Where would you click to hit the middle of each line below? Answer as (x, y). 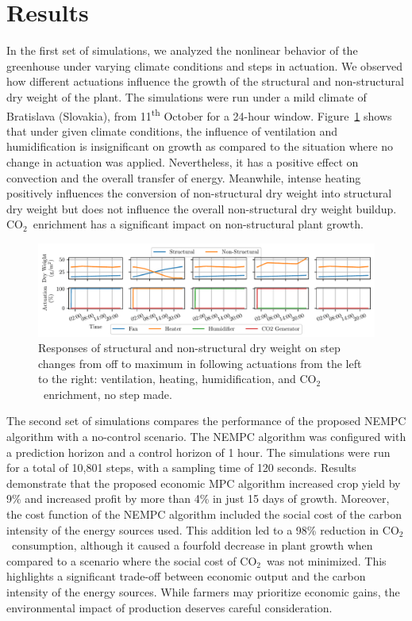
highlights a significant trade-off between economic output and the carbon (186, 576)
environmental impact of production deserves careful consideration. (169, 607)
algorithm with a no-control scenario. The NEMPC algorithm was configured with (206, 437)
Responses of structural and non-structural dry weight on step (189, 348)
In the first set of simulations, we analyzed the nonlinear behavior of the (182, 50)
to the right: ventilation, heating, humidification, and (167, 379)
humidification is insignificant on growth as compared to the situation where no (200, 146)
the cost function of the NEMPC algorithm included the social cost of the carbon (204, 514)
